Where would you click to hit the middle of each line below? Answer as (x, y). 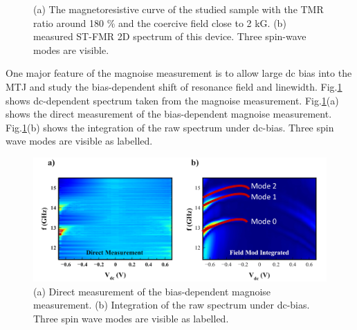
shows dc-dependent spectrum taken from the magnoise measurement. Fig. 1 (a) (172, 100)
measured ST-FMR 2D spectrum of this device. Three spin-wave (170, 36)
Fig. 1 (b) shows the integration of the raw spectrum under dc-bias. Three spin (170, 127)
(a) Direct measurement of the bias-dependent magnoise (152, 291)
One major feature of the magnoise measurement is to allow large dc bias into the (179, 73)
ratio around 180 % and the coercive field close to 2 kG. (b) (160, 22)
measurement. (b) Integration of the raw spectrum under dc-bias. (172, 305)
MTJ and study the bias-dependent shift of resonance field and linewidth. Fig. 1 (174, 86)
